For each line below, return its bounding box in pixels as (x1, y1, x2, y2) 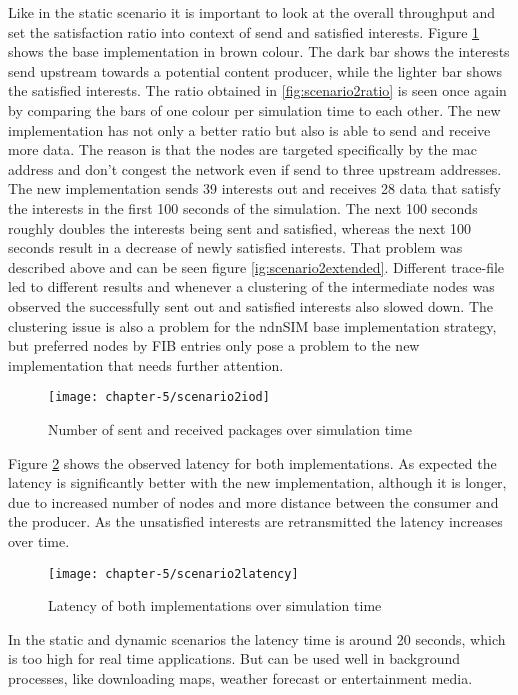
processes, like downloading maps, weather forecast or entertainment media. (8, 667, 473, 688)
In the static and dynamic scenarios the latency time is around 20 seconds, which (8, 628, 506, 649)
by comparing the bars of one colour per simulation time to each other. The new (8, 99, 501, 120)
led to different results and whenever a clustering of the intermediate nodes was (8, 276, 495, 297)
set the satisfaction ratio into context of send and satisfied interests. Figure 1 (8, 21, 480, 42)
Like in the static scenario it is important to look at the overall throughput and (8, 2, 496, 22)
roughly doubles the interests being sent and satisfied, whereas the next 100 (8, 217, 472, 238)
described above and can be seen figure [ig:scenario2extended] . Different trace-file (8, 256, 505, 277)
